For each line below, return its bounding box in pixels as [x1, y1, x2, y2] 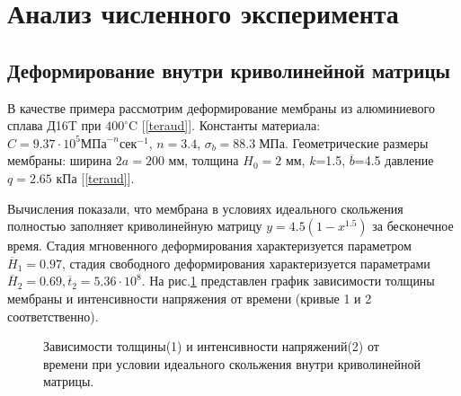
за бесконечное [372, 216, 454, 235]
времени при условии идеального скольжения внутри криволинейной [43, 354, 421, 373]
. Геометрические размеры [284, 133, 429, 152]
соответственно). [7, 306, 99, 325]
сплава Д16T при [7, 116, 102, 135]
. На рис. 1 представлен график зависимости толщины [141, 271, 435, 290]
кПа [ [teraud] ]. [56, 168, 135, 187]
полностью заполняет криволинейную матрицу [7, 216, 262, 235]
